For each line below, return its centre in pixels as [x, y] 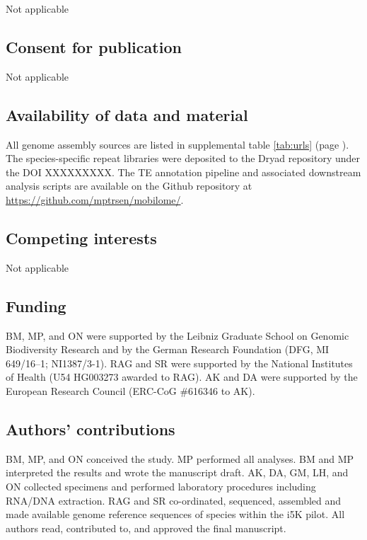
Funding [36, 305]
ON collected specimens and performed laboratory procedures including [161, 486]
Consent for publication [94, 46]
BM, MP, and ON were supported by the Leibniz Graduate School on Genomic [177, 335]
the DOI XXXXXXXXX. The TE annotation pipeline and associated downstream [183, 172]
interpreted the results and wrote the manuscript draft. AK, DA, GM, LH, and [177, 472]
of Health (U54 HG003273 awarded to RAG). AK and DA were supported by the [182, 377]
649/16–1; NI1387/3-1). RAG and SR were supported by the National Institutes [179, 363]
